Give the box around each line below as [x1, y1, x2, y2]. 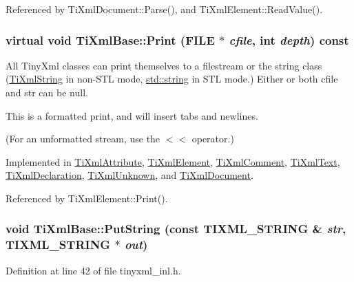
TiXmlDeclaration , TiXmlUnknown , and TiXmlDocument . [6, 168, 253, 182]
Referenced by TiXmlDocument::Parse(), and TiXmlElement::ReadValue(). [6, 2, 323, 16]
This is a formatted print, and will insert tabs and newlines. [6, 108, 258, 122]
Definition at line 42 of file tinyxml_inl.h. [6, 263, 181, 277]
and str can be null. [6, 85, 88, 99]
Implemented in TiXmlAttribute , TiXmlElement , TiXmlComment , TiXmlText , [6, 154, 340, 169]
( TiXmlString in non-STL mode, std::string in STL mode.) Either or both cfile [6, 72, 338, 86]
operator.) [191, 131, 234, 146]
